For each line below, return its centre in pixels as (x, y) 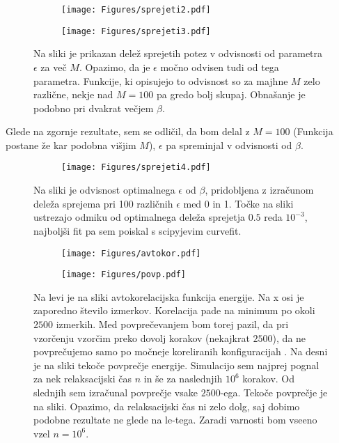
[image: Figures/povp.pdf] (124, 275)
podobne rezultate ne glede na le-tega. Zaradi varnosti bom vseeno (175, 420)
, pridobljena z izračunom (259, 190)
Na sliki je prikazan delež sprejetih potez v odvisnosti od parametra (178, 53)
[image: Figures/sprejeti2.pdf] (136, 10)
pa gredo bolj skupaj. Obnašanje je (231, 94)
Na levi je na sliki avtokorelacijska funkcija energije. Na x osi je (169, 296)
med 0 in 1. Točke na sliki (238, 203)
